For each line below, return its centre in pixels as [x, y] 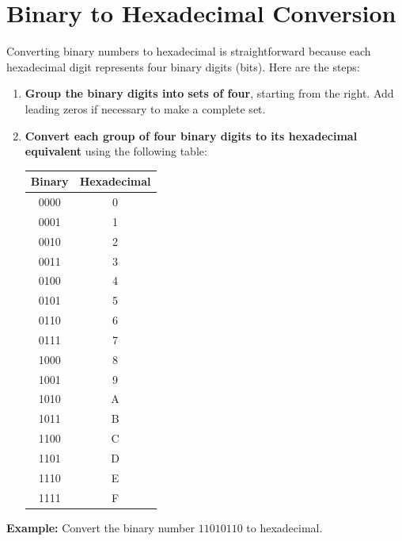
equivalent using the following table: [116, 151]
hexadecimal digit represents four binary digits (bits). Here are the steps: [183, 66]
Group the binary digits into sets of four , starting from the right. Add [209, 93]
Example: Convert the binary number [100, 527]
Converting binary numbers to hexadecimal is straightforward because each [189, 51]
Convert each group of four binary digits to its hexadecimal [191, 135]
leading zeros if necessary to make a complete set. [145, 108]
